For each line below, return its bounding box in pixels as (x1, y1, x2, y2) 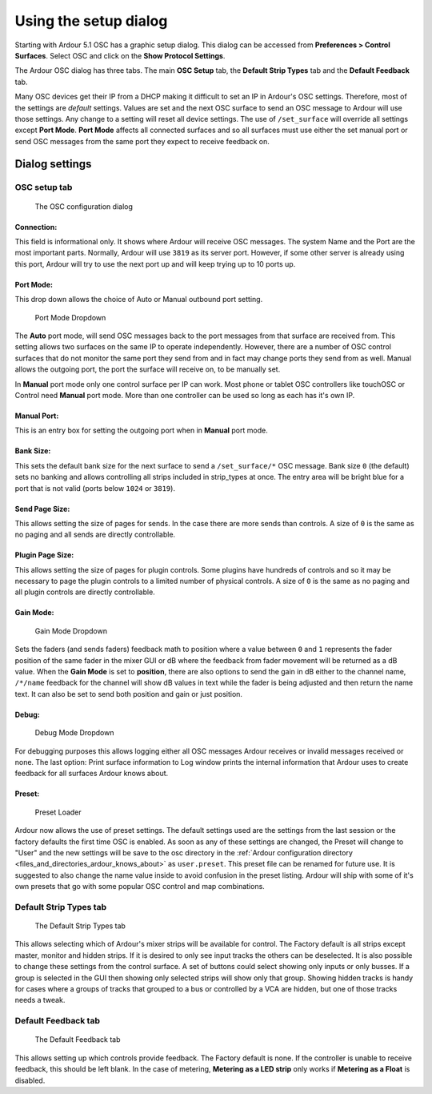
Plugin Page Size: (14, 550, 74, 560)
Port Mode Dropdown (34, 312, 106, 322)
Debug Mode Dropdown (34, 728, 114, 738)
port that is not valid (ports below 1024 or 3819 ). (14, 483, 176, 493)
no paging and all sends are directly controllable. (14, 529, 176, 540)
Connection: (14, 222, 58, 231)
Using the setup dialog (14, 12, 168, 30)
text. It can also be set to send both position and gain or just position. (14, 689, 243, 698)
